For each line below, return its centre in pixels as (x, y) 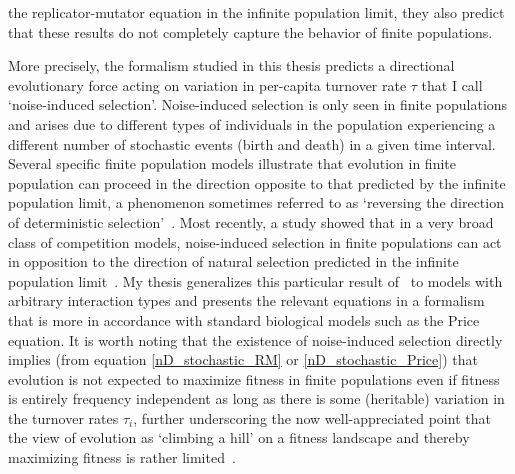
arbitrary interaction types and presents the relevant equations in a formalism (246, 300)
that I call (452, 84)
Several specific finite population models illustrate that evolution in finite (232, 163)
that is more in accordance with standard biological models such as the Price (244, 319)
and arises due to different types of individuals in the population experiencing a (252, 123)
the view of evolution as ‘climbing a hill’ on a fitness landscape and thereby (239, 437)
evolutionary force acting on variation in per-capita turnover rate (207, 84)
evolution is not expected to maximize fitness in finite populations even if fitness (254, 378)
